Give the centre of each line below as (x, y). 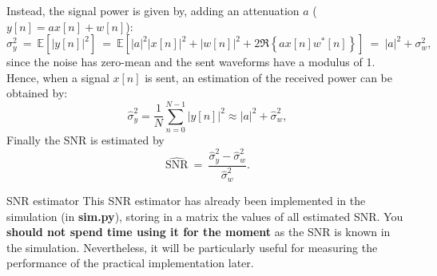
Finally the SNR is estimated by (85, 140)
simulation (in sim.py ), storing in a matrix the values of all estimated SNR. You (205, 216)
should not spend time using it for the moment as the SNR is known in (199, 232)
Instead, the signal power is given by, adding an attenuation (153, 10)
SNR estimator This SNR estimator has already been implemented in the (186, 200)
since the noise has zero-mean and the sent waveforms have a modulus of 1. (191, 62)
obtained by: (37, 93)
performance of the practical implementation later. (130, 263)
